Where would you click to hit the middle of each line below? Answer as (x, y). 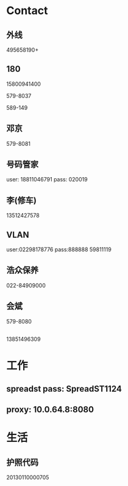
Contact (27, 11)
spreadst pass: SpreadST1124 (64, 389)
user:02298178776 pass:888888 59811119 (59, 249)
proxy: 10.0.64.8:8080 (50, 410)
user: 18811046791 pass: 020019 (47, 180)
